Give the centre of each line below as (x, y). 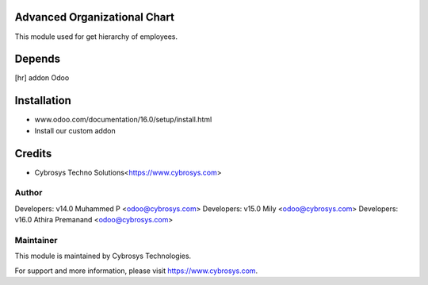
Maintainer (36, 240)
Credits (33, 154)
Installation (43, 100)
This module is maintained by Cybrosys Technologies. (103, 256)
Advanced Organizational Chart (94, 17)
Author (29, 193)
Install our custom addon (75, 130)
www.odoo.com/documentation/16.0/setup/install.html (123, 120)
